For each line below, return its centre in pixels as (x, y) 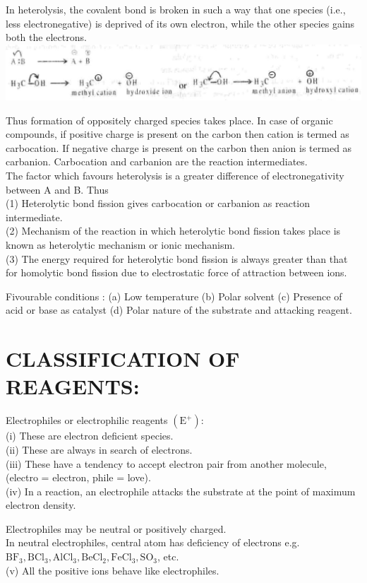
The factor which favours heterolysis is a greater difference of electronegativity (175, 176)
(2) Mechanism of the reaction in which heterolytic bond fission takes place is (173, 231)
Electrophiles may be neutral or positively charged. (116, 528)
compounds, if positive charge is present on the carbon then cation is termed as (178, 134)
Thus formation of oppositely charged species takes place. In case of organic (169, 120)
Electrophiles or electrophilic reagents (87, 420)
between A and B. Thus (57, 189)
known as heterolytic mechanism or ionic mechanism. (120, 245)
